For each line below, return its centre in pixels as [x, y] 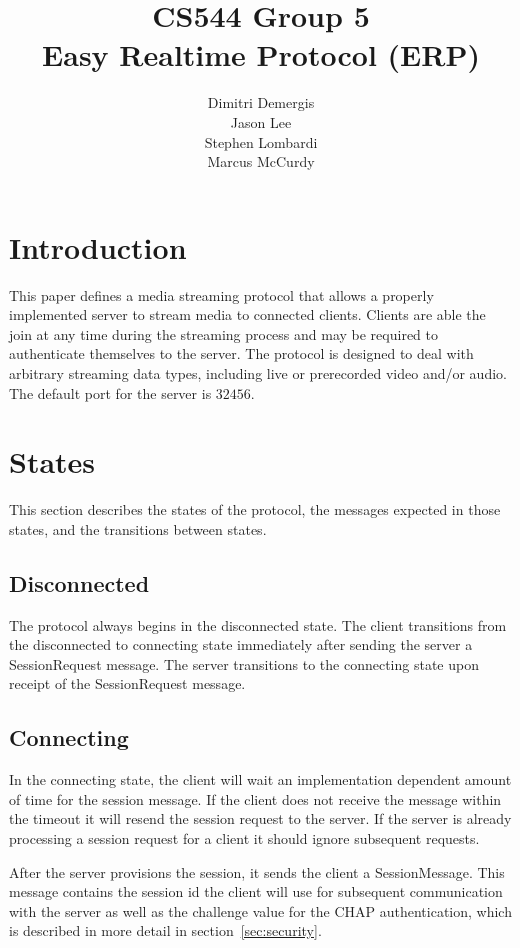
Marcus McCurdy [261, 161]
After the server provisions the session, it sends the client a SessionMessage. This [257, 871]
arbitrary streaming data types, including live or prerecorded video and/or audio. [258, 373]
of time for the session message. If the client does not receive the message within [255, 798]
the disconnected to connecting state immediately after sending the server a [241, 644]
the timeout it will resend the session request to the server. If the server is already [260, 818]
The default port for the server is [110, 392]
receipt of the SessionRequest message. [127, 683]
